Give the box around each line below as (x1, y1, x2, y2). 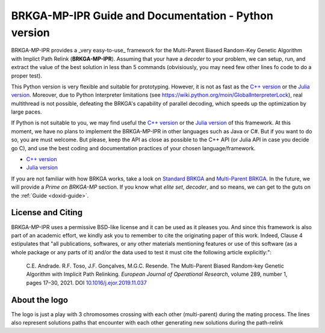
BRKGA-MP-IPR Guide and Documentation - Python (11, 9, 274, 22)
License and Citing (11, 207, 83, 218)
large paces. (11, 108, 42, 115)
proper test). (11, 72, 42, 79)
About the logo (11, 295, 69, 305)
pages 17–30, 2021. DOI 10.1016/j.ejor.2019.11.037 (26, 279, 147, 286)
